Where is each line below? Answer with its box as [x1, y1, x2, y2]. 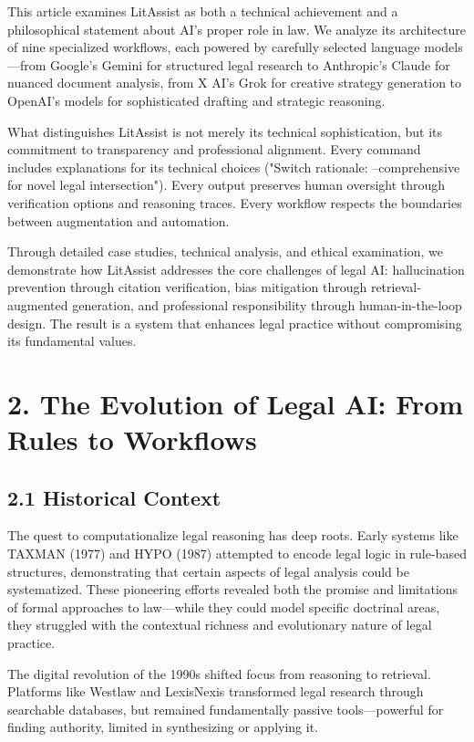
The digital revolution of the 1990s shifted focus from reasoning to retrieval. [7, 664, 431, 683]
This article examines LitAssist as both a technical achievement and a [7, 2, 398, 20]
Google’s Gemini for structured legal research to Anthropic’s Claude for [50, 55, 450, 74]
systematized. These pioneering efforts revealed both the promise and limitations [7, 580, 459, 599]
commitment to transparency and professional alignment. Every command [7, 140, 421, 159]
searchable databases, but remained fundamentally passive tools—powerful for [7, 699, 444, 718]
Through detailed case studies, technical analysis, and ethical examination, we [7, 242, 443, 261]
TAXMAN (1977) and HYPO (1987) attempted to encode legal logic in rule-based [7, 544, 467, 563]
